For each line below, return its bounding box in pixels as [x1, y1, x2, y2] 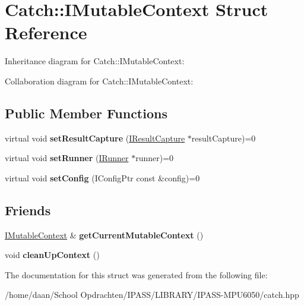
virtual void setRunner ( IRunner [5, 152, 129, 164]
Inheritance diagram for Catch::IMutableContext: [5, 55, 185, 67]
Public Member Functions [5, 103, 167, 122]
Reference [5, 20, 87, 45]
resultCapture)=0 [191, 131, 256, 144]
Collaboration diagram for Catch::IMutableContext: [5, 74, 194, 87]
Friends [5, 200, 51, 219]
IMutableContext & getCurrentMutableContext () [5, 228, 204, 241]
